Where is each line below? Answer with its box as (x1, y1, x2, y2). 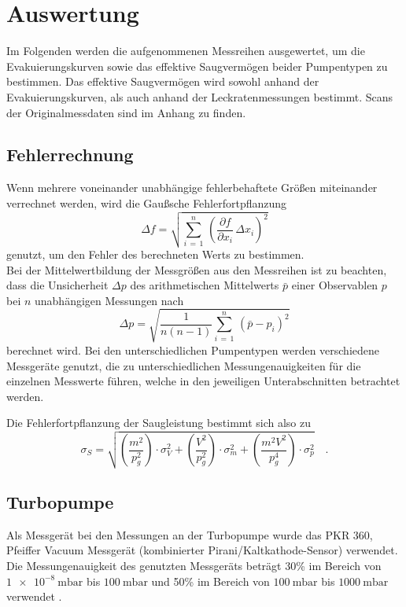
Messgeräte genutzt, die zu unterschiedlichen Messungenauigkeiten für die (6, 357, 361, 373)
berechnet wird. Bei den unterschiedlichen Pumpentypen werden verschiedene (6, 341, 380, 358)
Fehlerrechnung (6, 142, 134, 167)
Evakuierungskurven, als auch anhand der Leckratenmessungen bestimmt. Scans (6, 88, 393, 105)
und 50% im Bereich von (151, 572, 270, 589)
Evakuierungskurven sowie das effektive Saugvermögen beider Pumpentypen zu (6, 57, 388, 74)
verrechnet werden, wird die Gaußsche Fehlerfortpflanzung (6, 194, 287, 211)
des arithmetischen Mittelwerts (130, 277, 279, 293)
